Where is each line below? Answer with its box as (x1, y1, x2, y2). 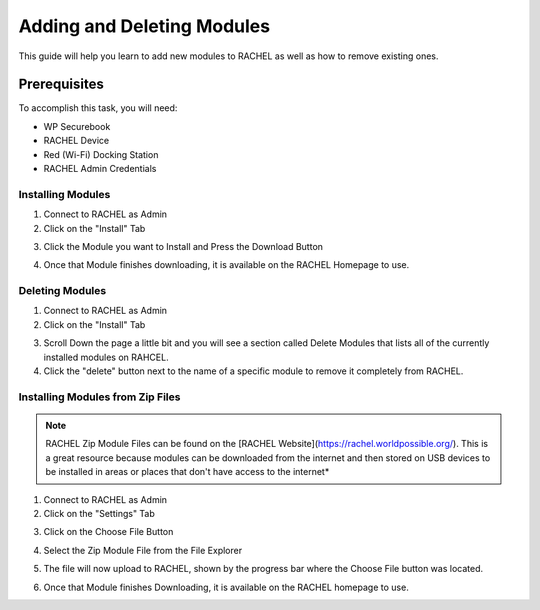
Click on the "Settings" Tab (43, 507, 155, 519)
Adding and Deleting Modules (18, 15, 270, 37)
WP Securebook (43, 120, 111, 132)
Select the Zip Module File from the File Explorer (43, 544, 243, 556)
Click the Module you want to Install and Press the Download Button (43, 240, 324, 252)
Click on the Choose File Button (43, 526, 174, 538)
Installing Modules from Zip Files (18, 390, 181, 404)
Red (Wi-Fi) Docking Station (43, 148, 159, 160)
